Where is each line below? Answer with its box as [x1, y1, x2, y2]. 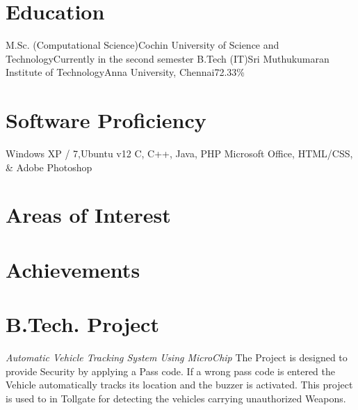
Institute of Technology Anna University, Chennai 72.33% [6, 65, 245, 79]
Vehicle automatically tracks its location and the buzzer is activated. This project [6, 377, 353, 392]
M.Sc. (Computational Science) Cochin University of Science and [6, 38, 279, 52]
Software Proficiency [6, 106, 206, 134]
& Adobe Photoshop [6, 159, 92, 174]
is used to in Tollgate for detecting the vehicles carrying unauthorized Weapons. [6, 391, 346, 405]
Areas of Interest [6, 200, 171, 229]
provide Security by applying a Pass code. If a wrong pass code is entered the [6, 363, 335, 378]
